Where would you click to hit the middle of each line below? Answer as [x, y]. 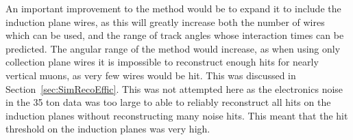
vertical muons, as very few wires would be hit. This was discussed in [151, 75]
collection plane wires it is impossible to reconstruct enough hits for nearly [162, 62]
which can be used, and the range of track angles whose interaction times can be [175, 35]
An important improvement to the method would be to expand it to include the [173, 8]
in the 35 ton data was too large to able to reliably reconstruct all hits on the [168, 102]
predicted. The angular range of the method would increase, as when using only [173, 48]
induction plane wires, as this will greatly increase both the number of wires [165, 22]
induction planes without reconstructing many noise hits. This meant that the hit [177, 115]
